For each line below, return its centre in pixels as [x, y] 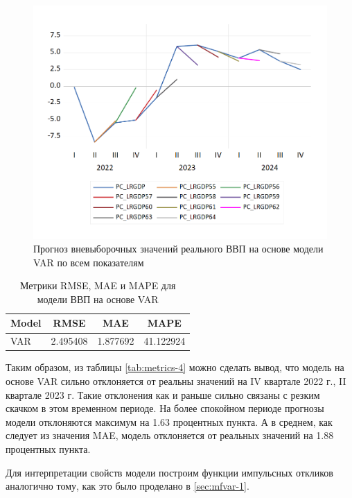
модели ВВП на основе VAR [98, 299]
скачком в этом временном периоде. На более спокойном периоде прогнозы [165, 408]
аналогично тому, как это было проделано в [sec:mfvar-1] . [127, 486]
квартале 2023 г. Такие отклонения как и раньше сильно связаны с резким [163, 394]
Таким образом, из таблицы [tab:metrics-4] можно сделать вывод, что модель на [175, 367]
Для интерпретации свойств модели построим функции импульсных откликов [169, 472]
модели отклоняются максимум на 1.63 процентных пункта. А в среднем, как [169, 421]
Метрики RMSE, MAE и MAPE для [98, 285]
